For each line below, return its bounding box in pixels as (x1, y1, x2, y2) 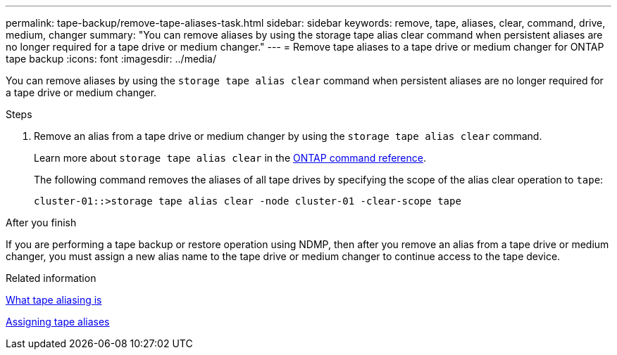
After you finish (6, 217, 77, 228)
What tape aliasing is (6, 294, 102, 306)
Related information (6, 272, 96, 284)
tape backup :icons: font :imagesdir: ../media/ (6, 53, 216, 65)
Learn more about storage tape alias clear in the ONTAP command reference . (34, 152, 427, 164)
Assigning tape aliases (6, 316, 110, 328)
